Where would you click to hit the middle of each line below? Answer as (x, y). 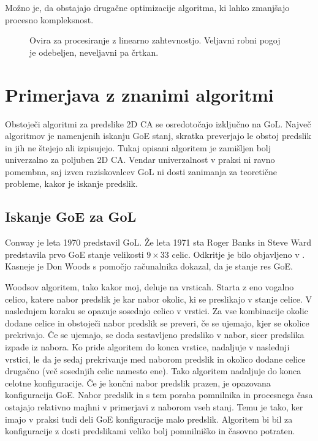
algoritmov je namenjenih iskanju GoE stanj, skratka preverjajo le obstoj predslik (158, 136)
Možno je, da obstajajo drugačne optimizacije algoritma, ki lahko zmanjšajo (147, 7)
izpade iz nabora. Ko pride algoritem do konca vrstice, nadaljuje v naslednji (147, 347)
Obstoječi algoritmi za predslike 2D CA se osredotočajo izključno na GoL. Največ (158, 123)
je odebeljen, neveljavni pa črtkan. (94, 52)
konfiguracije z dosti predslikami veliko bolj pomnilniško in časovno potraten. (150, 431)
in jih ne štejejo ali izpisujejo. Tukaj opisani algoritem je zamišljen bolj (138, 147)
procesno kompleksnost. (49, 19)
